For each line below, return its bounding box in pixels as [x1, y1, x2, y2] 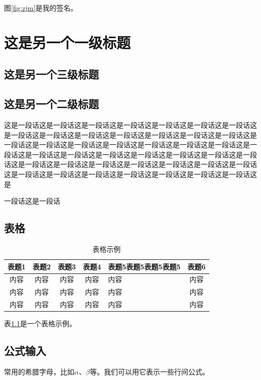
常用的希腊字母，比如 [4, 366, 74, 376]
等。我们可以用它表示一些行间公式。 [89, 366, 209, 376]
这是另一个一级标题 [4, 32, 131, 52]
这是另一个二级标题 [4, 96, 99, 112]
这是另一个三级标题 [4, 66, 99, 82]
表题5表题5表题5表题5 [108, 261, 181, 271]
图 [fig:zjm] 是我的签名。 [4, 3, 78, 13]
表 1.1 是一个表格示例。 [4, 318, 76, 329]
